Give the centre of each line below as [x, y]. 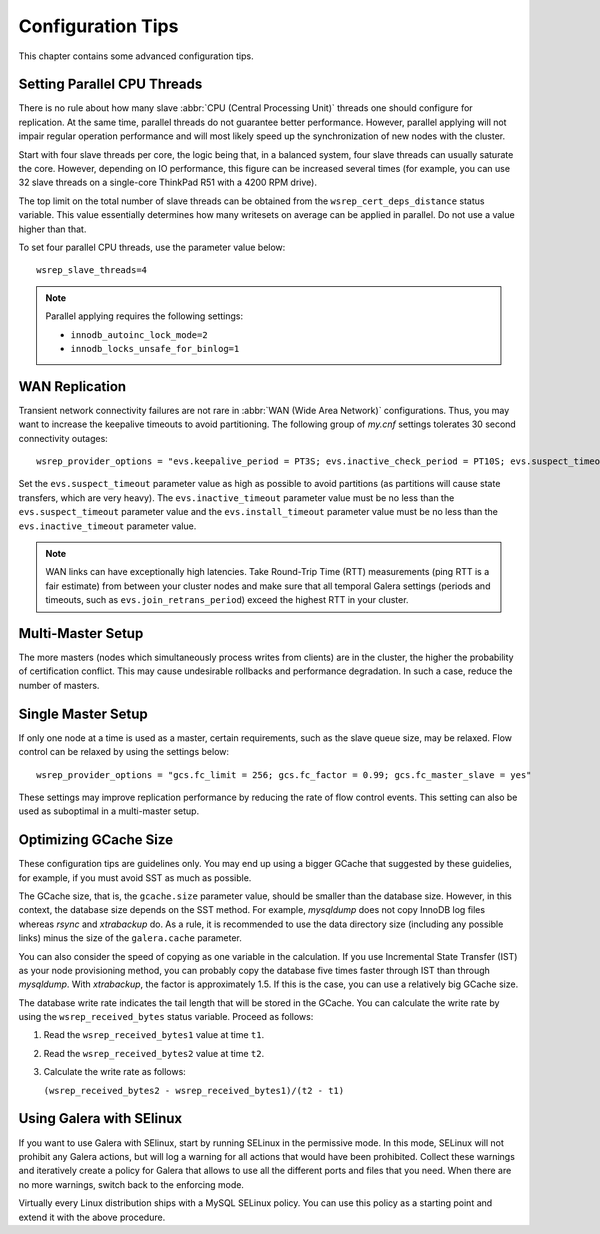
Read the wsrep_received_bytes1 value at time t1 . [154, 1035]
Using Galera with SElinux [100, 1118]
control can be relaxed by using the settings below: [124, 752]
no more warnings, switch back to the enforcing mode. [131, 1184]
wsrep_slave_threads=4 [92, 270]
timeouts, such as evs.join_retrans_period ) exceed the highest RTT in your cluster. [227, 600]
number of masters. [59, 685]
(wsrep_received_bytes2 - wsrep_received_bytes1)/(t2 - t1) [194, 1090]
